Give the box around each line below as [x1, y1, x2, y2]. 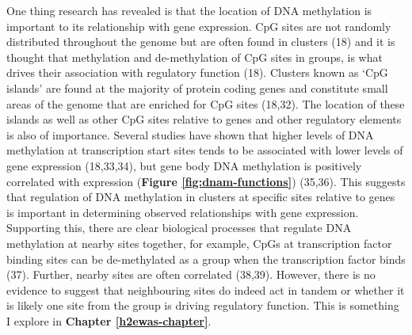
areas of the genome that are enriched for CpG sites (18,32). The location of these [6, 95, 405, 112]
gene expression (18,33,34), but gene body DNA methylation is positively [6, 157, 362, 173]
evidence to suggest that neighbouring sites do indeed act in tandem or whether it [6, 281, 405, 298]
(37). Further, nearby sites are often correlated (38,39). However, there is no [6, 266, 376, 283]
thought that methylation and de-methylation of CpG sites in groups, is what [6, 48, 383, 65]
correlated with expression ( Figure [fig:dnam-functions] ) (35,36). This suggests [6, 173, 406, 189]
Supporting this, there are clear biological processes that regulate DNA [6, 219, 352, 236]
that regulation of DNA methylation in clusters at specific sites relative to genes [6, 188, 395, 205]
